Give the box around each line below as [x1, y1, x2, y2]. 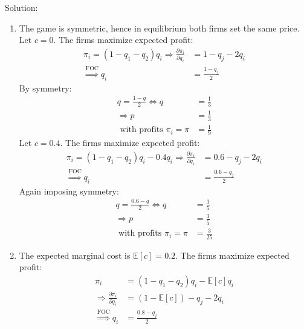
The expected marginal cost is [19, 248, 131, 261]
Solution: [5, 1, 38, 13]
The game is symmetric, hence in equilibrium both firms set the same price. [19, 21, 300, 34]
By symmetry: [19, 81, 72, 94]
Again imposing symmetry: [19, 184, 119, 197]
